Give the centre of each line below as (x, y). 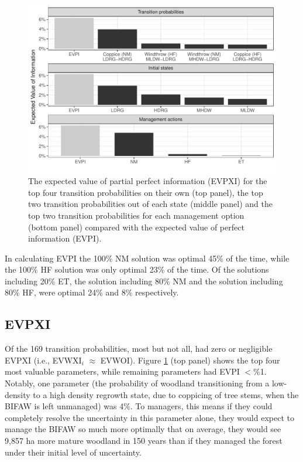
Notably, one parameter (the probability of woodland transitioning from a (137, 383)
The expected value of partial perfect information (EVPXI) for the (148, 181)
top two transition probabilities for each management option (136, 215)
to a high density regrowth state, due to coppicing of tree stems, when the (166, 394)
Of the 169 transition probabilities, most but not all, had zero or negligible (139, 349)
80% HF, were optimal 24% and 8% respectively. (92, 292)
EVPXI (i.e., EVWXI (43, 360)
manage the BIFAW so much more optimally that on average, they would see (143, 429)
